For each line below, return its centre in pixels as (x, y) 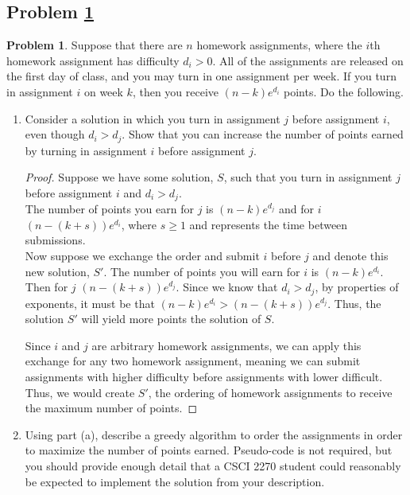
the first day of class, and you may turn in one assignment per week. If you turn (201, 76)
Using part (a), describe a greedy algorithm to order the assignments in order (214, 434)
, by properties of (357, 287)
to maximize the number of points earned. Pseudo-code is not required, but (209, 450)
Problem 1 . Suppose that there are (95, 45)
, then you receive (176, 91)
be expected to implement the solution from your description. (175, 481)
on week (103, 91)
